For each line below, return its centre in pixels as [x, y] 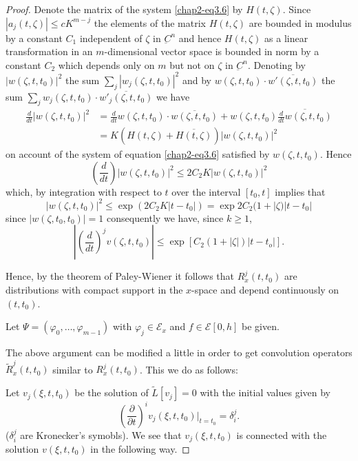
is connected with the [282, 434]
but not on [192, 64]
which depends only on [106, 64]
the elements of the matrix [150, 22]
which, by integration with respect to [84, 191]
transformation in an [49, 51]
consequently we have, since [165, 217]
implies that [300, 191]
